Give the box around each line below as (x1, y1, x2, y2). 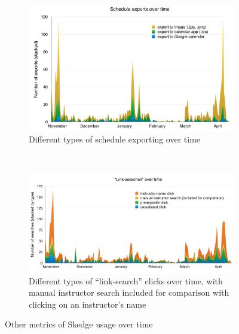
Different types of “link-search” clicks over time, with (29, 274, 223, 287)
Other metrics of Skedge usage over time (5, 318, 153, 330)
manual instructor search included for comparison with (29, 286, 229, 299)
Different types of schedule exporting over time (29, 133, 201, 145)
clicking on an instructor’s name (29, 297, 146, 310)
